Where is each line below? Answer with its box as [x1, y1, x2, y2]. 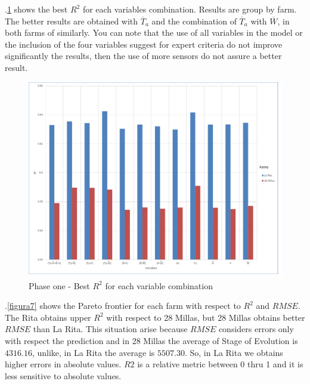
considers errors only [218, 323, 294, 335]
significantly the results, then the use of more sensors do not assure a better [5, 49, 282, 62]
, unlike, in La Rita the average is [32, 346, 155, 358]
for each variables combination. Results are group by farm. [82, 3, 297, 15]
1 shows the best [7, 3, 68, 15]
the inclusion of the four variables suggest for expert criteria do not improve [5, 38, 283, 50]
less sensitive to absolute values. [5, 369, 122, 382]
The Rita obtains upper [5, 311, 91, 323]
